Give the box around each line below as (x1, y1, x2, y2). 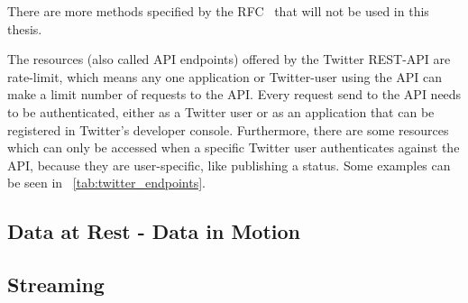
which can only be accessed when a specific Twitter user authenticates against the (7, 138, 460, 157)
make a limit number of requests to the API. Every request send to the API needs (7, 85, 462, 104)
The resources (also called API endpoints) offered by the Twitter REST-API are (7, 50, 451, 69)
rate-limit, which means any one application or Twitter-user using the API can (7, 67, 443, 86)
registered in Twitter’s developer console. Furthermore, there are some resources (7, 120, 449, 139)
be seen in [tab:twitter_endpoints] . (7, 173, 206, 192)
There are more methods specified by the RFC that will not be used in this (7, 2, 429, 20)
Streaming (7, 271, 105, 298)
